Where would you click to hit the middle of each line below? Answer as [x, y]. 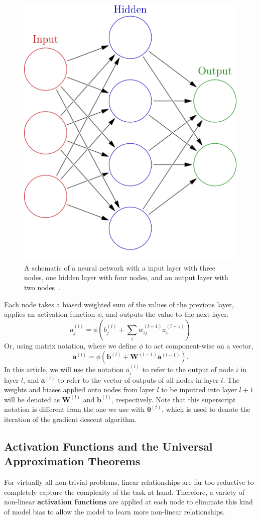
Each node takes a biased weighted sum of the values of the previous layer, [119, 304]
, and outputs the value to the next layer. [165, 314]
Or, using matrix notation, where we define [70, 345]
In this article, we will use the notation [64, 369]
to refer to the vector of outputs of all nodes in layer [138, 379]
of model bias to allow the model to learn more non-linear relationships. [114, 511]
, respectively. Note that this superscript [174, 399]
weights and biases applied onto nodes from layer [79, 389]
